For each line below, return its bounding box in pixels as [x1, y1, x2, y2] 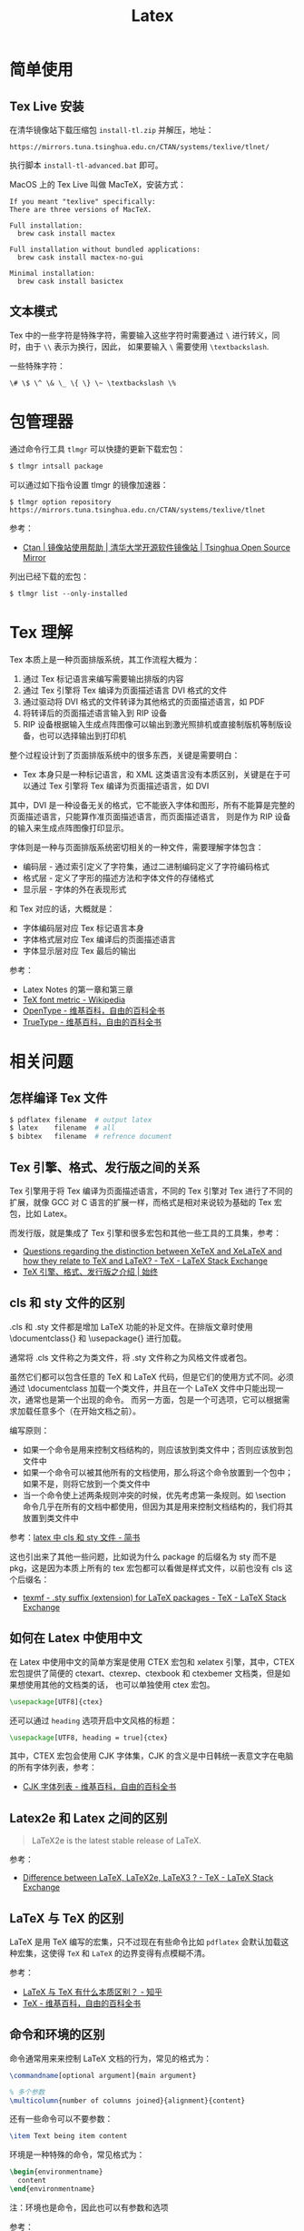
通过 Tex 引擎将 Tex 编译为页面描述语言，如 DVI [30, 780, 210, 791]
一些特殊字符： [9, 360, 65, 371]
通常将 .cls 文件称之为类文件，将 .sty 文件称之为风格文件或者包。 [9, 1352, 252, 1363]
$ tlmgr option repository [9, 497, 112, 506]
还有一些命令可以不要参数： [9, 2114, 113, 2125]
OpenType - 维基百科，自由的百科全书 [22, 1005, 165, 1016]
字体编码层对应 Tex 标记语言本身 [22, 922, 145, 933]
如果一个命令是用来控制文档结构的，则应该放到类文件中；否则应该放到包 [22, 1444, 293, 1455]
